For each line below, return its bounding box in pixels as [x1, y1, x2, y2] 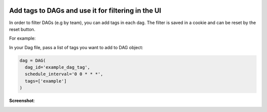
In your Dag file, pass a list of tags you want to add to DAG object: [9, 44, 143, 50]
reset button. [9, 26, 36, 32]
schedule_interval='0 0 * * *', [25, 71, 103, 77]
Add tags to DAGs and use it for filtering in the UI [9, 6, 162, 15]
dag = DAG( [19, 57, 46, 63]
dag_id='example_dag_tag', [25, 64, 90, 70]
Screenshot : [9, 98, 35, 104]
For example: [9, 35, 36, 41]
